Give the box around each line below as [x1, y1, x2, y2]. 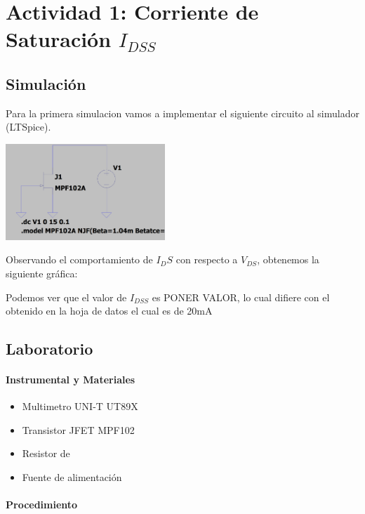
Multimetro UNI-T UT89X [22, 399, 138, 414]
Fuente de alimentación [22, 470, 122, 485]
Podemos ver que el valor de [6, 289, 127, 304]
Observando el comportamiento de [6, 252, 153, 267]
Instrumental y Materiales [6, 372, 135, 387]
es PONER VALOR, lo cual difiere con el [152, 289, 330, 304]
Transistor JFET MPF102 [22, 422, 135, 437]
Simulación [6, 72, 86, 94]
